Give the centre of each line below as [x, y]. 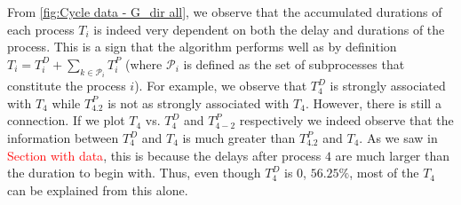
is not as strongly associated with [199, 102]
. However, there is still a [373, 102]
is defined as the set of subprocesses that [294, 63]
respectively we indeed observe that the [346, 120]
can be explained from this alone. [98, 189]
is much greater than [239, 138]
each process [41, 29]
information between [63, 138]
